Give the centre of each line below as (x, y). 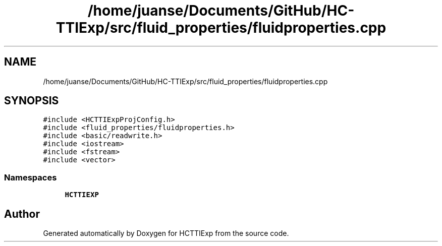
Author (22, 214)
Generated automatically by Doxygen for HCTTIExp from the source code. (166, 233)
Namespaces (31, 177)
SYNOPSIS (32, 101)
